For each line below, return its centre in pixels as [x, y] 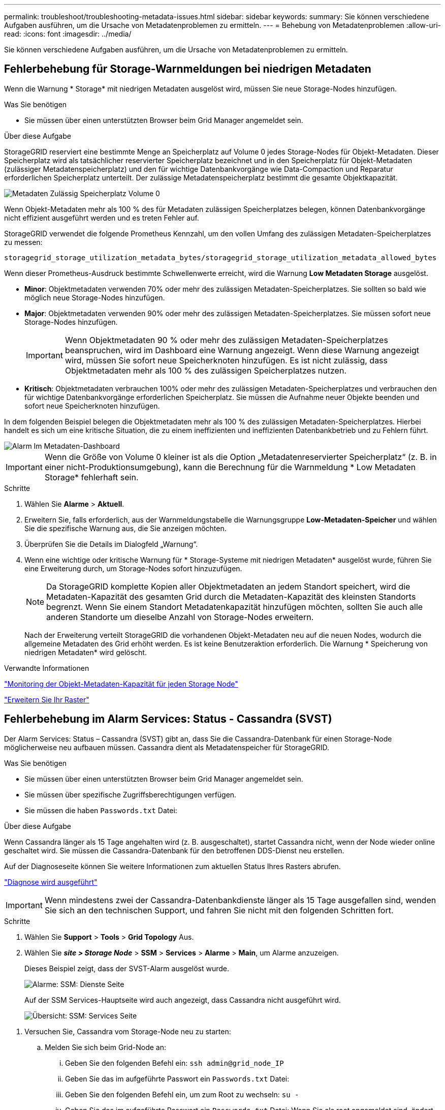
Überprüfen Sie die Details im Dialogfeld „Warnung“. [111, 544]
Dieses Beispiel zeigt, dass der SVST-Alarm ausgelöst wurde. [127, 968]
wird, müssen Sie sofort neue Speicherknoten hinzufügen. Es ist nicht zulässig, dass [226, 360]
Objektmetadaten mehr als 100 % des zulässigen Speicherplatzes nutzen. [205, 370]
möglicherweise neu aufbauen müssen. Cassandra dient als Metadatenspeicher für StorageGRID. [167, 747]
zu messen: [23, 242]
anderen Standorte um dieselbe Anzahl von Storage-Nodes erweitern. [180, 617]
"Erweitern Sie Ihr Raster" [47, 699]
